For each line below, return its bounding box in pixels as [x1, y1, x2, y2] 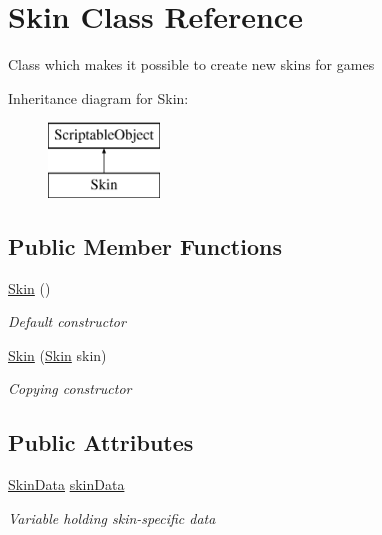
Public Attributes [8, 427, 194, 458]
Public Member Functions [8, 230, 282, 261]
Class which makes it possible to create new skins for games [8, 54, 375, 75]
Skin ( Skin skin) [8, 344, 107, 365]
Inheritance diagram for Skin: [8, 87, 189, 108]
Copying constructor [8, 378, 132, 399]
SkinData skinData [8, 474, 125, 495]
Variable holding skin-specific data [8, 507, 216, 528]
